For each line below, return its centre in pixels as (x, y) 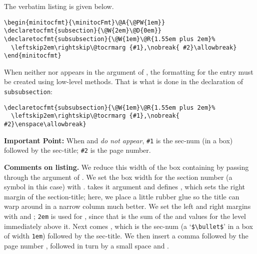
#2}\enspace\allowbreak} (45, 124)
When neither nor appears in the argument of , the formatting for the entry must (129, 71)
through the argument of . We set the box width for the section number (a (118, 177)
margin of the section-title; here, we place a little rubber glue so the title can (122, 196)
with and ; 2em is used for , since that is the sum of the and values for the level (125, 216)
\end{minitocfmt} (33, 56)
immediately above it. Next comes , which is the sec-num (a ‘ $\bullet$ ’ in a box (128, 226)
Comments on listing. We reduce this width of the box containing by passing (126, 167)
